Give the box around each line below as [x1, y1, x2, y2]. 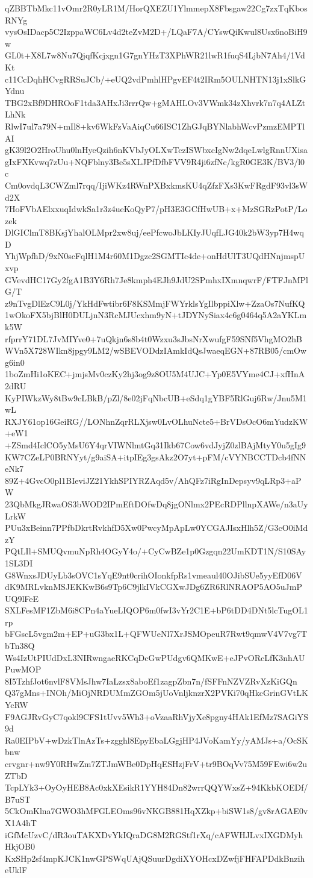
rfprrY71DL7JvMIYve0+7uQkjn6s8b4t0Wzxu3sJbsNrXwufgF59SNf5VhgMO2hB [5, 332, 303, 345]
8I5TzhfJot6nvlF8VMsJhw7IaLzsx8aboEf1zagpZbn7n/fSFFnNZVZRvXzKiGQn [5, 674, 297, 687]
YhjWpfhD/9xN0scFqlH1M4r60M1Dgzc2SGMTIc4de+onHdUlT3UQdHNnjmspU [5, 249, 305, 262]
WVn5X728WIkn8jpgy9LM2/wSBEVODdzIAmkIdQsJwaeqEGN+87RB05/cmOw [5, 344, 307, 357]
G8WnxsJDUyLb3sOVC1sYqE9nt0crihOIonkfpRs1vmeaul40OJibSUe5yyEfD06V [5, 568, 302, 581]
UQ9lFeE [5, 592, 39, 604]
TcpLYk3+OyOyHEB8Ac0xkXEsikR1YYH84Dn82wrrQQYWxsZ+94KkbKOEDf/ [5, 781, 308, 794]
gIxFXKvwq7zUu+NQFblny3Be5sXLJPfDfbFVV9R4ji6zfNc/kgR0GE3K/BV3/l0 [5, 155, 305, 168]
